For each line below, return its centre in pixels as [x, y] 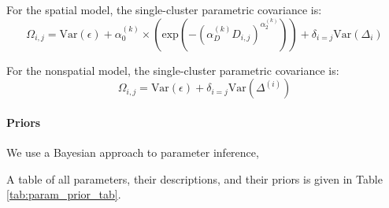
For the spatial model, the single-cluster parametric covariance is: [164, 9]
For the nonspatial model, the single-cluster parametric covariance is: [173, 70]
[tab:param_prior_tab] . [64, 194]
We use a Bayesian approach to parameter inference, [133, 152]
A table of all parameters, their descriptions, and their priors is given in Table [194, 178]
